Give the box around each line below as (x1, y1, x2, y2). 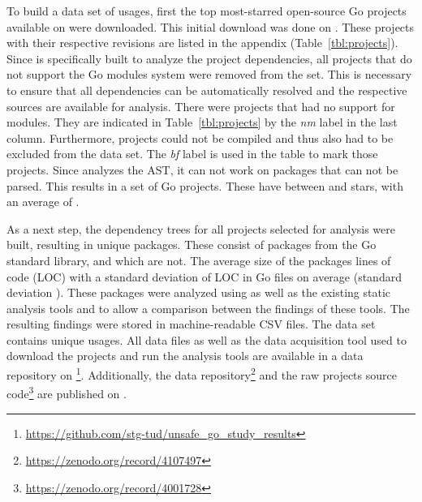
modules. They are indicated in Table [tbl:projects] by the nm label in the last (6, 114, 398, 131)
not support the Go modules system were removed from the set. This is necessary (6, 66, 412, 83)
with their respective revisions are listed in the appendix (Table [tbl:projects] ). (6, 34, 398, 51)
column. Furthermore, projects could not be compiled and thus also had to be (6, 129, 394, 146)
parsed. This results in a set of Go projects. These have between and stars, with (6, 177, 403, 194)
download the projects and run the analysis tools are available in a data (6, 347, 364, 364)
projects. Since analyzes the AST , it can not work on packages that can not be (6, 161, 398, 178)
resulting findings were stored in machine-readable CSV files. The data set (6, 315, 376, 333)
